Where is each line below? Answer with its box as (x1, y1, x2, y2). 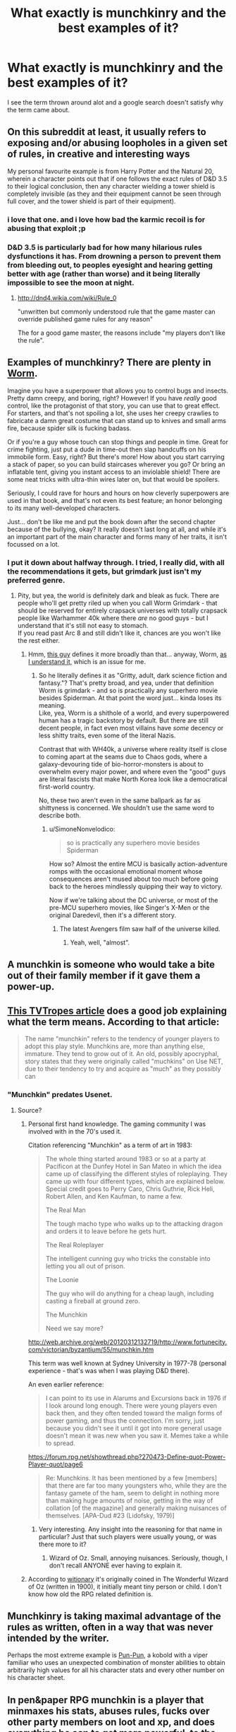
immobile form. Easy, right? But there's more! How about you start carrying (7, 452, 225, 461)
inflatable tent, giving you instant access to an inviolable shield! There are (7, 468, 221, 476)
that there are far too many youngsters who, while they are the (45, 1481, 227, 1490)
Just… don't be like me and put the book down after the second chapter (7, 517, 216, 526)
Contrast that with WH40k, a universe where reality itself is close (38, 745, 228, 754)
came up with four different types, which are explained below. (45, 1177, 225, 1185)
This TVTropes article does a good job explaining (7, 1004, 228, 1016)
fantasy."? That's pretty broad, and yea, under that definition (38, 679, 214, 687)
